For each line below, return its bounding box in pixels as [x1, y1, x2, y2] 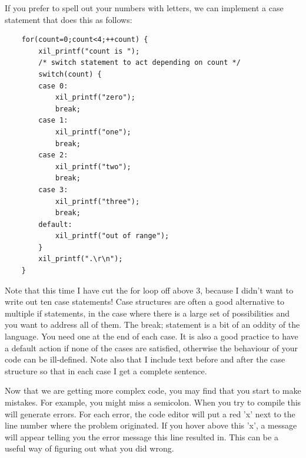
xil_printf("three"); [55, 197, 140, 206]
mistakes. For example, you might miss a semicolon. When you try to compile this [5, 396, 301, 408]
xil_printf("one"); [55, 127, 131, 136]
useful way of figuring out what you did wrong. [5, 442, 174, 454]
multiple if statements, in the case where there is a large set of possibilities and [5, 307, 290, 319]
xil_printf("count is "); [38, 47, 140, 55]
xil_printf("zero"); [55, 93, 135, 102]
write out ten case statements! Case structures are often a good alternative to [5, 295, 285, 308]
